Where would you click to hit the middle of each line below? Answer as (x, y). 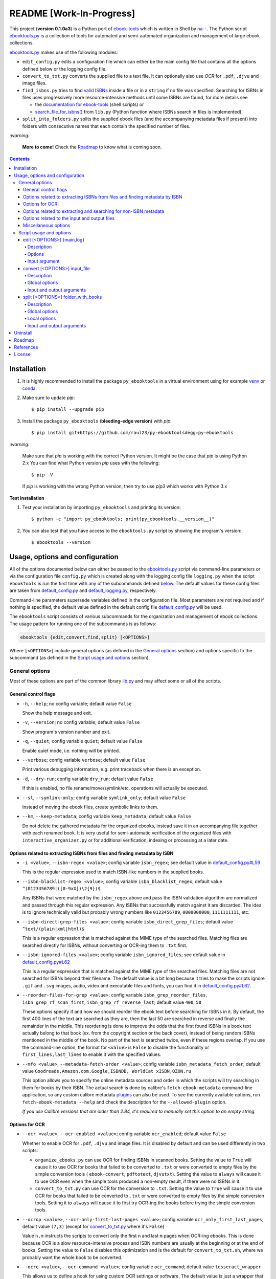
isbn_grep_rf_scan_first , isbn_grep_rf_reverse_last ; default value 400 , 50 (112, 1002)
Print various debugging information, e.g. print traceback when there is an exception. (112, 769)
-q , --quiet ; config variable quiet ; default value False (83, 741)
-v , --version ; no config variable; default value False (81, 722)
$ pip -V (42, 475)
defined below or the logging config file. (64, 69)
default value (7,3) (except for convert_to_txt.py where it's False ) (93, 1227)
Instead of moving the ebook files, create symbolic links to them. (90, 807)
